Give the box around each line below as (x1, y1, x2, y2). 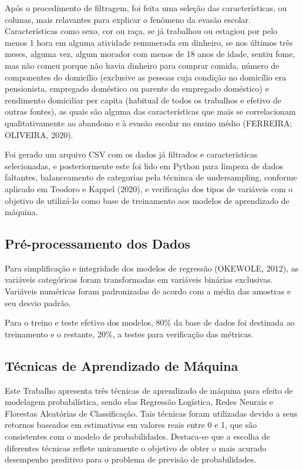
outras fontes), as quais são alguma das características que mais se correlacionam (5, 105, 296, 118)
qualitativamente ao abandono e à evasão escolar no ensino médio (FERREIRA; (5, 116, 292, 129)
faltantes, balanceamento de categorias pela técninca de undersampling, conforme (5, 171, 297, 183)
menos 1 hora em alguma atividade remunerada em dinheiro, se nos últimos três (5, 36, 293, 48)
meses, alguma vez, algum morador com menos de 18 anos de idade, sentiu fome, (5, 48, 295, 60)
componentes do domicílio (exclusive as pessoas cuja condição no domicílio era (5, 71, 287, 83)
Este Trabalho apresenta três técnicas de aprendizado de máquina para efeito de (5, 384, 293, 396)
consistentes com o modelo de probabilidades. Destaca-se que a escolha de (5, 430, 270, 443)
